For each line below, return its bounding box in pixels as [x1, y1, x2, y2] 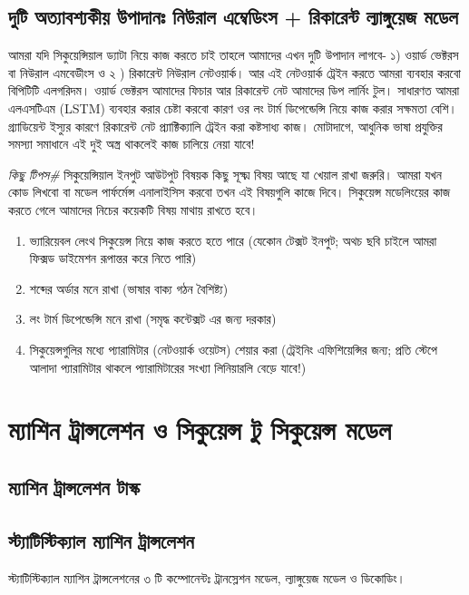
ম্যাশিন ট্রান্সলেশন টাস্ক [8, 473, 141, 501]
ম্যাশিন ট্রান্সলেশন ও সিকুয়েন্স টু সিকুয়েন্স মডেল [8, 411, 392, 448]
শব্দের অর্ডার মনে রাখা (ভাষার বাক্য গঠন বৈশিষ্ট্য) [29, 278, 229, 297]
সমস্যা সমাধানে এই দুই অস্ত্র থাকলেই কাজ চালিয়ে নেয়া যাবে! [8, 134, 255, 153]
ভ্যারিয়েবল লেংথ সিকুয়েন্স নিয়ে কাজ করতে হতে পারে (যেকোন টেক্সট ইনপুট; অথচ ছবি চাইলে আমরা [29, 230, 437, 249]
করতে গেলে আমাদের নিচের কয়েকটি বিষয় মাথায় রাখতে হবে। [8, 200, 259, 219]
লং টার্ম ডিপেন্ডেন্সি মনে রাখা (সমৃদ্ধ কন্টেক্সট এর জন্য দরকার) [29, 309, 277, 328]
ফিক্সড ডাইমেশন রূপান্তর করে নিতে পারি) [29, 249, 197, 268]
